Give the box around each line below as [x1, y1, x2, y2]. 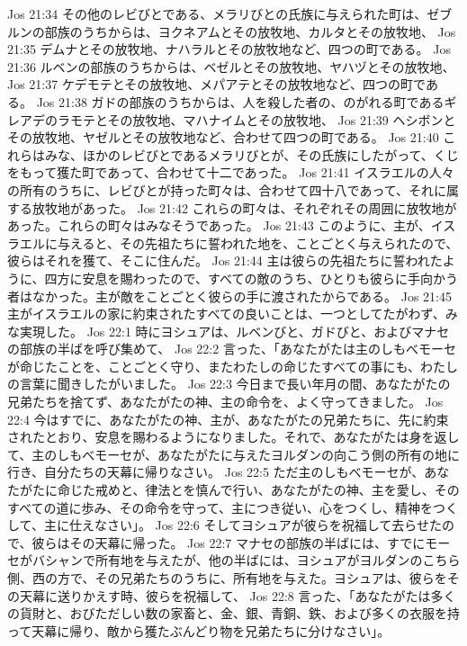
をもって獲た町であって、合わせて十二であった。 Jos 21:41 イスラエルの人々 [7, 163, 454, 182]
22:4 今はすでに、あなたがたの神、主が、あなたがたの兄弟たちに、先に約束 [7, 409, 449, 428]
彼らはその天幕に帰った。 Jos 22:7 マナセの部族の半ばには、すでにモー [31, 533, 451, 552]
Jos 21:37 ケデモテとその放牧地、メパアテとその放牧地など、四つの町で [7, 75, 426, 94]
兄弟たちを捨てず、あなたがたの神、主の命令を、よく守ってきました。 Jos [7, 392, 444, 411]
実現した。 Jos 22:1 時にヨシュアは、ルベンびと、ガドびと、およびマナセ [19, 321, 450, 340]
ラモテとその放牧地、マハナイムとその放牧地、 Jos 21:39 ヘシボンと [57, 110, 456, 129]
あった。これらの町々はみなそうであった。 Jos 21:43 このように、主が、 [7, 216, 431, 235]
